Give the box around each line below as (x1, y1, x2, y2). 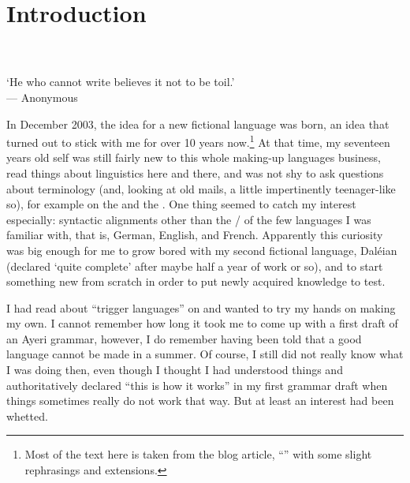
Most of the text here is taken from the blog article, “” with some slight (24, 446, 372, 462)
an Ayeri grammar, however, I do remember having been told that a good (6, 330, 362, 346)
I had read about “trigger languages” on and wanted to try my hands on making (6, 299, 396, 316)
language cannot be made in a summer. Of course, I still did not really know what (6, 346, 404, 362)
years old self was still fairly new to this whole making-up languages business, (6, 149, 381, 166)
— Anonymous (6, 88, 78, 105)
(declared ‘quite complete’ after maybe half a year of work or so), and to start (6, 257, 383, 274)
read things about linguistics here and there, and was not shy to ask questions (6, 164, 384, 181)
